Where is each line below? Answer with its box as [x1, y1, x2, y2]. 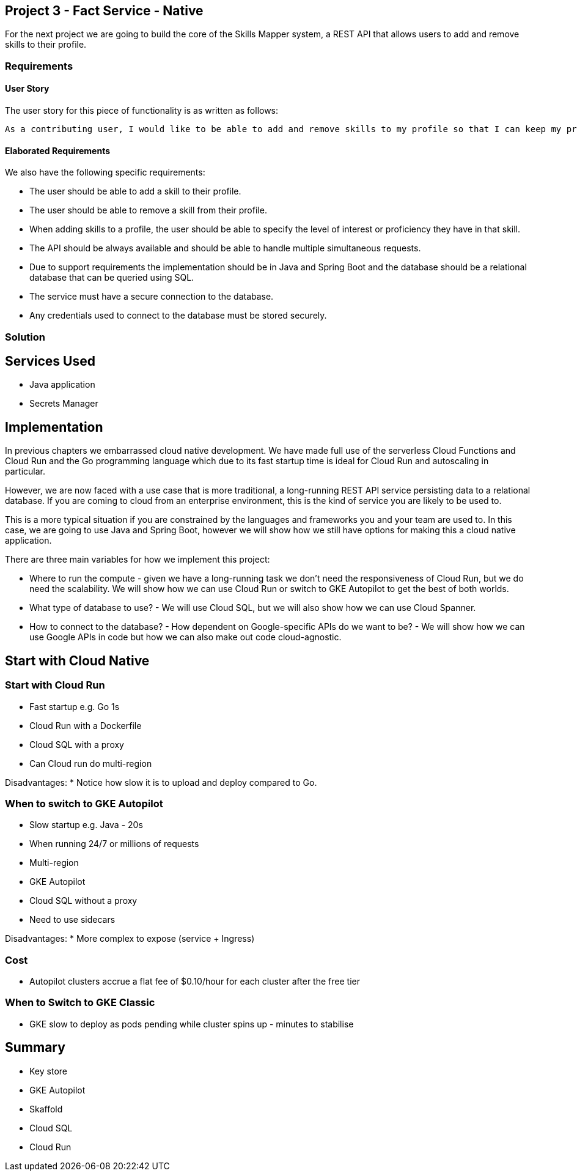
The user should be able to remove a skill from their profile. [29, 205, 267, 216]
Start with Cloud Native [5, 653, 150, 668]
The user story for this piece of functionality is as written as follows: [5, 105, 279, 116]
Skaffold [29, 1103, 63, 1114]
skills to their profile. [5, 39, 87, 50]
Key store [29, 1065, 67, 1076]
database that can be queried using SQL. [29, 272, 194, 283]
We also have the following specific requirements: [5, 167, 205, 178]
